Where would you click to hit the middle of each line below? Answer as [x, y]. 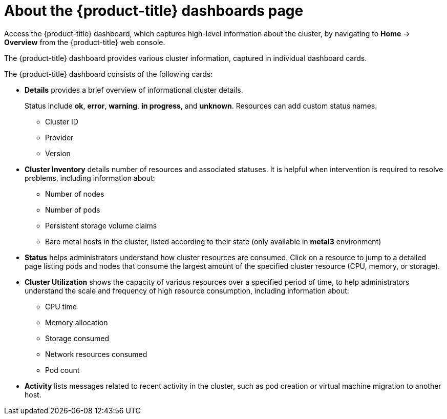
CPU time [61, 306]
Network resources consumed [96, 354]
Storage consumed [77, 338]
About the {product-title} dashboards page [154, 11]
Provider [59, 137]
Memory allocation [77, 322]
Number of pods [73, 209]
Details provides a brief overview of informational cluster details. [134, 90]
